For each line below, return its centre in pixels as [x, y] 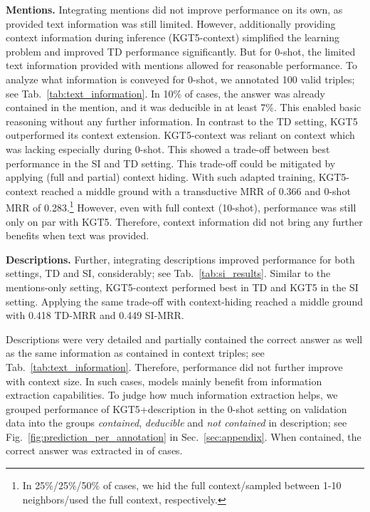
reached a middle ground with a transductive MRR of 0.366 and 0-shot [196, 190]
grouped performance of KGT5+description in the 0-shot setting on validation [176, 408]
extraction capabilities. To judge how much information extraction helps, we [172, 395]
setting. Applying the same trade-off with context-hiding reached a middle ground [184, 301]
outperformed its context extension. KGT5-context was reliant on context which [180, 135]
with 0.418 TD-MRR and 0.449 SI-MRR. [95, 315]
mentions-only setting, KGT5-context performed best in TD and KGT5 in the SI [182, 287]
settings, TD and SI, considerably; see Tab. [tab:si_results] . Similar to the [168, 273]
